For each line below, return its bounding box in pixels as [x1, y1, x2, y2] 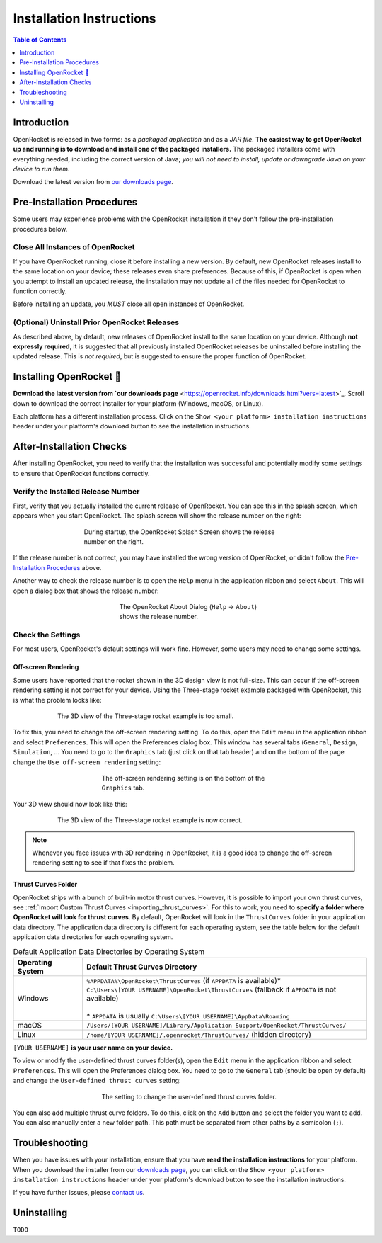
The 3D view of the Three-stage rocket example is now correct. [57, 816, 243, 824]
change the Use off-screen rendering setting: [13, 758, 161, 766]
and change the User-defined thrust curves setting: [13, 1077, 181, 1085]
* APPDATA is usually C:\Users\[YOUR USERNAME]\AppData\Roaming [86, 1011, 290, 1021]
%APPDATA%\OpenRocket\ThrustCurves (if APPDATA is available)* [86, 976, 281, 986]
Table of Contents [13, 35, 67, 44]
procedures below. [13, 225, 68, 233]
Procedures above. [46, 563, 102, 572]
